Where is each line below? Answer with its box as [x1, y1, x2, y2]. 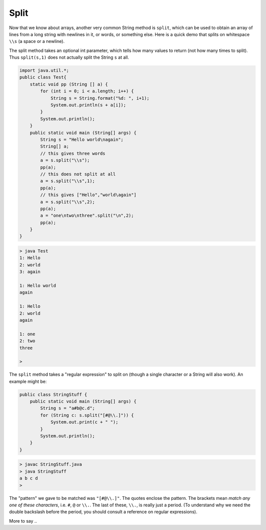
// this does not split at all [40, 171, 116, 177]
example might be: [9, 378, 47, 384]
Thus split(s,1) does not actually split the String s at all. [9, 54, 129, 60]
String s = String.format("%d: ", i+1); [50, 95, 150, 101]
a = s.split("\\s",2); [40, 199, 96, 204]
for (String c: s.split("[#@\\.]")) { [40, 412, 134, 418]
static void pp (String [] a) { [30, 82, 108, 87]
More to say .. [9, 518, 37, 524]
